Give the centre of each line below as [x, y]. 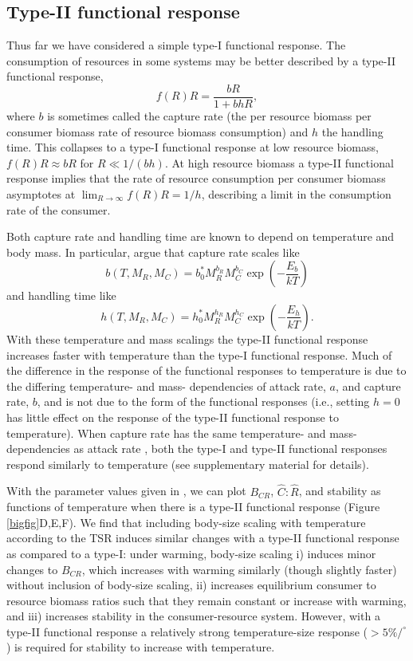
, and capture [368, 386]
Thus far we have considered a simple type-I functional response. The [176, 45]
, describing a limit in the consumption [296, 194]
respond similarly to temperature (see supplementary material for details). [188, 464]
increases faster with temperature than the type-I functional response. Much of [199, 354]
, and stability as [340, 491]
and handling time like [61, 295]
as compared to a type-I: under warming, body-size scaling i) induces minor [191, 553]
